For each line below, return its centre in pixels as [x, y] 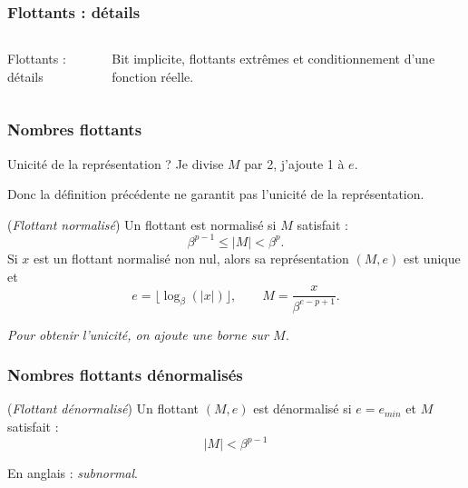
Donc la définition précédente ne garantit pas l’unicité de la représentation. [216, 194]
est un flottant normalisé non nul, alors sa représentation [191, 258]
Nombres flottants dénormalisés [125, 375]
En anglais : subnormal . [73, 473]
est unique [432, 258]
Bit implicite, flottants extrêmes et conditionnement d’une [273, 59]
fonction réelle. [153, 76]
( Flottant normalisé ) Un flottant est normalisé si [142, 224]
